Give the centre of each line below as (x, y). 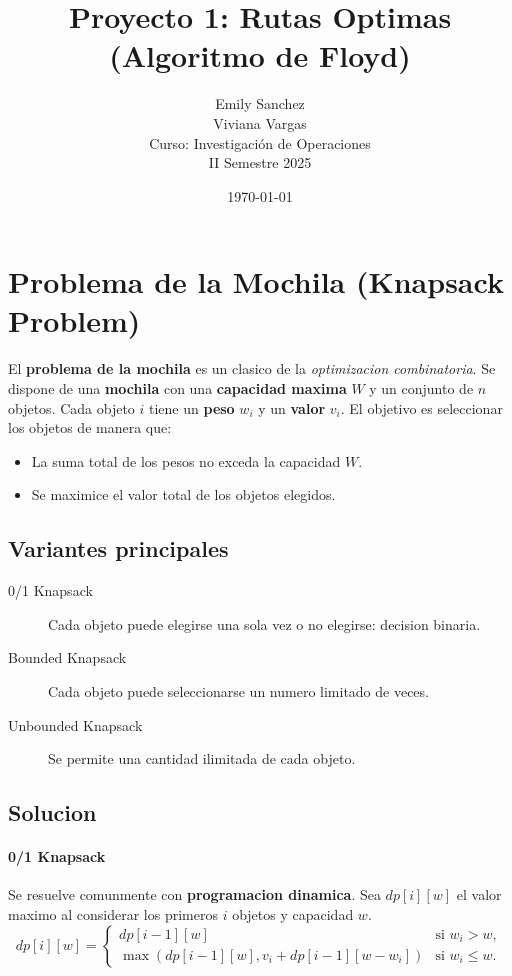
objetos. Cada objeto (71, 407)
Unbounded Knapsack (75, 724)
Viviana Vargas (260, 122)
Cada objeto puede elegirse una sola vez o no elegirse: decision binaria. (264, 623)
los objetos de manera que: (90, 427)
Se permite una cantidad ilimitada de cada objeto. (202, 758)
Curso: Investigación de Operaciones (260, 142)
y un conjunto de (421, 388)
